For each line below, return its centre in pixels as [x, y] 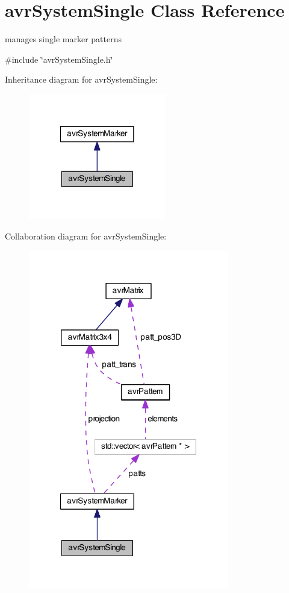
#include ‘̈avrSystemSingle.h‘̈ [59, 59]
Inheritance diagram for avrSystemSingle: [81, 79]
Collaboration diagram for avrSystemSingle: [86, 236]
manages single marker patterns [63, 39]
